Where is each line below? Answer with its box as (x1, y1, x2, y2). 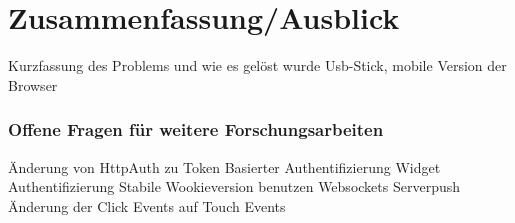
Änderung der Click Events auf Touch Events (8, 195, 286, 216)
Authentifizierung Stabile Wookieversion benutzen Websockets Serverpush (8, 176, 461, 197)
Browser (8, 74, 58, 95)
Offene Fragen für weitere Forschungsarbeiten (8, 117, 384, 142)
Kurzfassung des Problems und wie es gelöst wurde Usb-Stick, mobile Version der (8, 55, 507, 76)
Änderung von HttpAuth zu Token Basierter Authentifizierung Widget (8, 156, 441, 177)
